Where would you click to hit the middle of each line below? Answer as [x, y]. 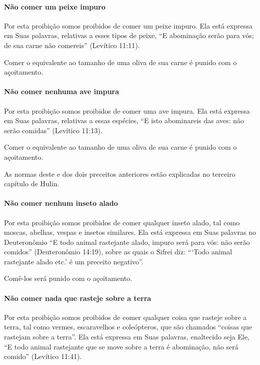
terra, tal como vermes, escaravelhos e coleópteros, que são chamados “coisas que [128, 327]
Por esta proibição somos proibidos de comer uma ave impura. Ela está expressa [127, 110]
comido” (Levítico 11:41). [43, 356]
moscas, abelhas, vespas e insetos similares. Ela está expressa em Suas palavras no [130, 232]
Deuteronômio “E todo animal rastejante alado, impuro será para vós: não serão [127, 242]
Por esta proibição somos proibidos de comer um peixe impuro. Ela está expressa [128, 25]
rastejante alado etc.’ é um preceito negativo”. [74, 261]
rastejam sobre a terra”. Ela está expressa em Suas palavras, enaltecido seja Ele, [127, 337]
